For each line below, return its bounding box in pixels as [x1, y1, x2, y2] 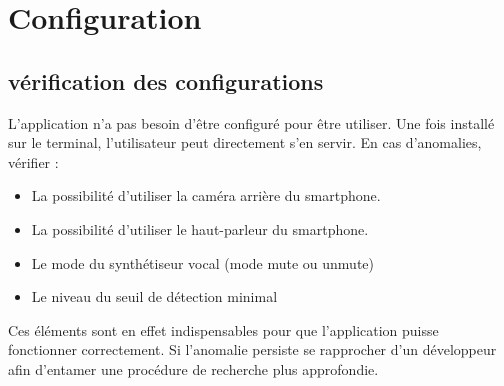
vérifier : [8, 151, 59, 172]
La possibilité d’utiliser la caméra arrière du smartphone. [31, 185, 381, 206]
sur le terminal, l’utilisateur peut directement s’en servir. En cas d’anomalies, [8, 132, 482, 153]
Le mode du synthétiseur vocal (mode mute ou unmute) [31, 252, 374, 273]
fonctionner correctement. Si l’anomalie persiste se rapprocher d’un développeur [8, 339, 497, 360]
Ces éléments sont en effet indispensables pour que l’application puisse [8, 319, 439, 340]
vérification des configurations [8, 65, 324, 96]
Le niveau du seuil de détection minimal [31, 286, 278, 307]
